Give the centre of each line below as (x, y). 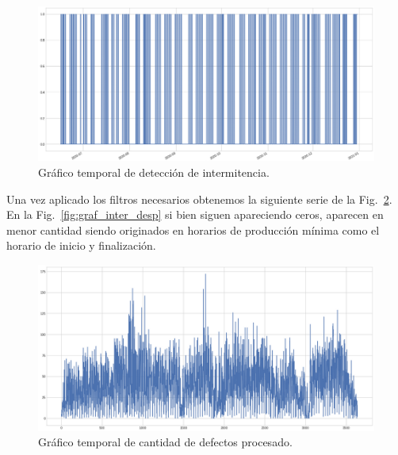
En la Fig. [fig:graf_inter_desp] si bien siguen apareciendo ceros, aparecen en (195, 214)
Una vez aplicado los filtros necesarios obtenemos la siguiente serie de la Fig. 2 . (199, 199)
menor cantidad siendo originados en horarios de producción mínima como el (193, 229)
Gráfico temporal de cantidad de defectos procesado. (165, 442)
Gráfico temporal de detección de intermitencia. (154, 172)
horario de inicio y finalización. (81, 245)
